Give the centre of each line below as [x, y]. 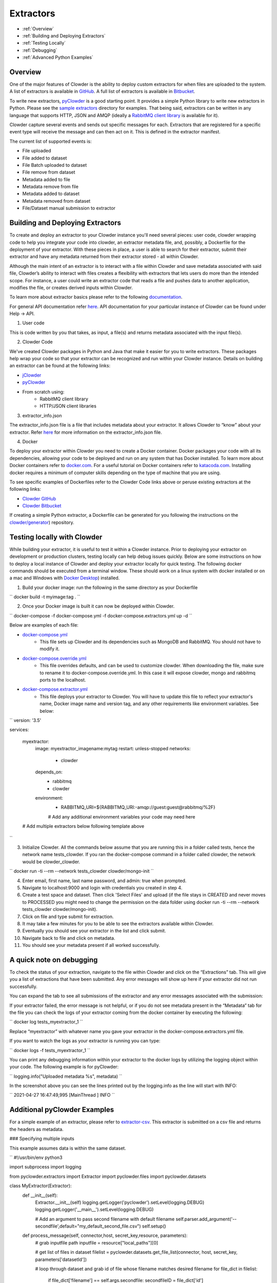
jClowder [32, 375]
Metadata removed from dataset [56, 201]
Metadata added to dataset [51, 194]
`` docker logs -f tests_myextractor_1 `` [50, 1050]
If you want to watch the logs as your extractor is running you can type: [85, 1041]
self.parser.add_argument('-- [206, 1219]
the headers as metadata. [36, 1129]
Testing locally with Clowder [56, 537]
